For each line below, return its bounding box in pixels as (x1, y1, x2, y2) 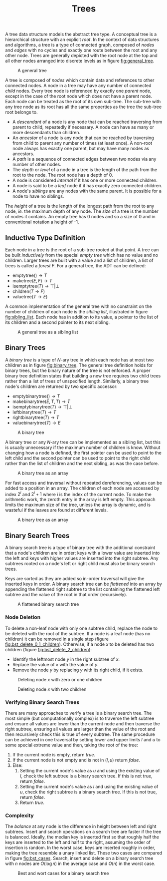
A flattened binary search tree (17, 601, 79, 607)
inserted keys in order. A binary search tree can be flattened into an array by (5, 581, 162, 587)
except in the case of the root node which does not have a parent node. (5, 93, 153, 99)
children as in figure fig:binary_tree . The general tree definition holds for (5, 362, 153, 368)
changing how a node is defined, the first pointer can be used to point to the (5, 450, 162, 456)
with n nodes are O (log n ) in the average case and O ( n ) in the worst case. (5, 860, 156, 866)
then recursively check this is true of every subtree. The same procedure (5, 731, 156, 737)
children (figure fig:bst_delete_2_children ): (5, 646, 92, 652)
